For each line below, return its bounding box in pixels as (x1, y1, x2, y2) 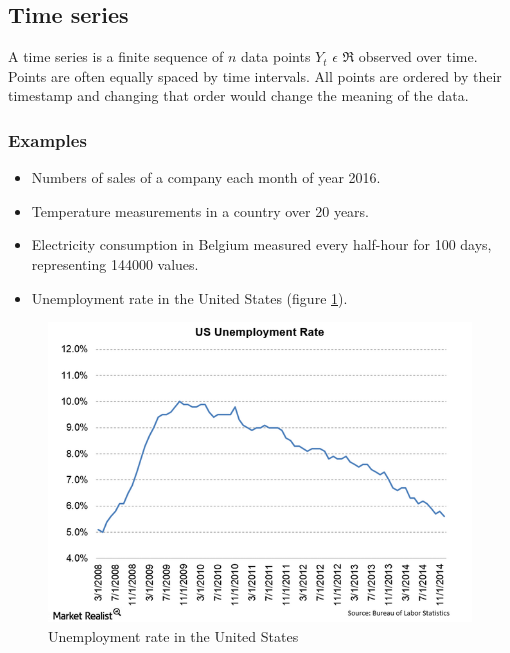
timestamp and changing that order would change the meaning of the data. (8, 85, 469, 106)
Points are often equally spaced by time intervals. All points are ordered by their (8, 65, 502, 86)
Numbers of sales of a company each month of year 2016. (31, 167, 381, 188)
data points (241, 46, 311, 67)
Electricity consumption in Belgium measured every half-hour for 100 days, (31, 234, 492, 255)
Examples (8, 127, 87, 152)
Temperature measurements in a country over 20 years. (31, 200, 369, 221)
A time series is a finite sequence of (8, 46, 224, 67)
